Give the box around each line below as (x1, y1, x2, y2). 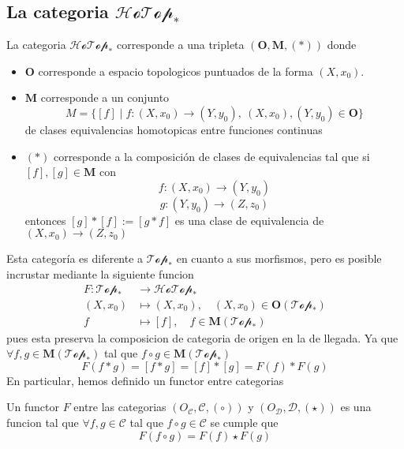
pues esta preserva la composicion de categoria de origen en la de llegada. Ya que (6, 329, 398, 346)
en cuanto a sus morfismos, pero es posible (176, 250, 382, 267)
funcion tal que (6, 414, 79, 431)
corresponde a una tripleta (116, 36, 245, 53)
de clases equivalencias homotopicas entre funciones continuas (24, 121, 323, 137)
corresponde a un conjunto (40, 89, 170, 106)
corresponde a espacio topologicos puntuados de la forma (38, 62, 313, 79)
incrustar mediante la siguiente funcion (6, 265, 194, 282)
